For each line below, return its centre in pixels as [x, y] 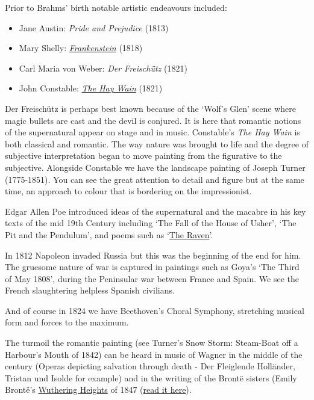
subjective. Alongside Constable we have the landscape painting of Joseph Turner [155, 167]
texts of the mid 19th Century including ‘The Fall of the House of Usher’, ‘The [151, 223]
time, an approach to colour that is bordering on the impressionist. [128, 191]
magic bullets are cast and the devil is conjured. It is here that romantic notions [153, 120]
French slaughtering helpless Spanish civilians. [90, 290]
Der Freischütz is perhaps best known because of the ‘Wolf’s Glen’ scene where [150, 108]
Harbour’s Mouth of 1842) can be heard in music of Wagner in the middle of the [154, 354]
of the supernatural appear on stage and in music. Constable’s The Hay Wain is [152, 132]
